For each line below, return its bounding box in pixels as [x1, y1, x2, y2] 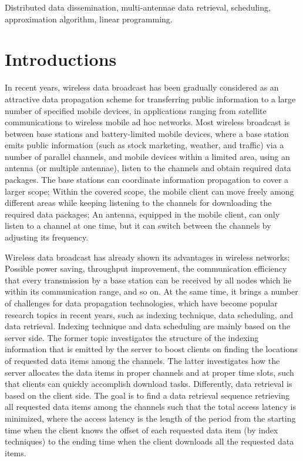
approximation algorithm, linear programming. [5, 12, 173, 25]
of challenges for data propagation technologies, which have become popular [5, 297, 278, 309]
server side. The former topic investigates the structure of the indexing [5, 331, 259, 343]
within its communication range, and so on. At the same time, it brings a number [5, 285, 298, 298]
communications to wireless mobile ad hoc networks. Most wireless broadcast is [5, 116, 290, 128]
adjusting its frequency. [5, 231, 89, 243]
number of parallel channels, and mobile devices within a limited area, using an [5, 150, 290, 162]
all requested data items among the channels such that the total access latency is [5, 400, 296, 413]
